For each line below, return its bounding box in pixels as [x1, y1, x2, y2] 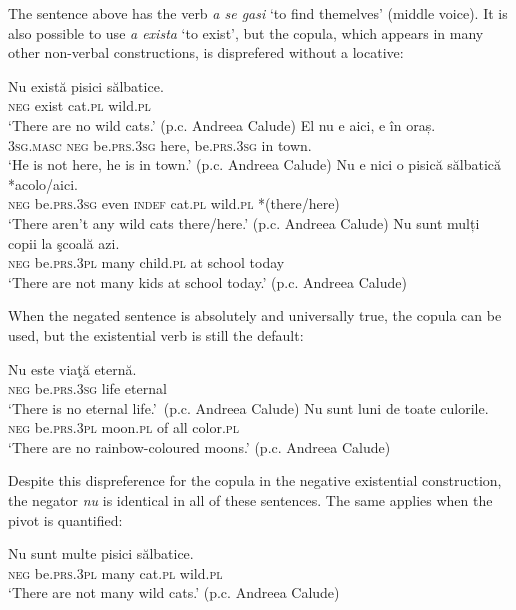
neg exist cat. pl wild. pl [8, 95, 151, 116]
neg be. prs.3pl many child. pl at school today [8, 252, 285, 273]
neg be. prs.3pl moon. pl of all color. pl [8, 417, 239, 438]
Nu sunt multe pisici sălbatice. [8, 543, 194, 564]
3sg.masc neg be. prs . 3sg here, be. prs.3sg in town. [8, 134, 312, 155]
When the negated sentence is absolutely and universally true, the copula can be [8, 305, 502, 326]
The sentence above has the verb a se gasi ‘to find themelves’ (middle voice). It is [8, 3, 508, 23]
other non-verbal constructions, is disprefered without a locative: [8, 42, 404, 63]
